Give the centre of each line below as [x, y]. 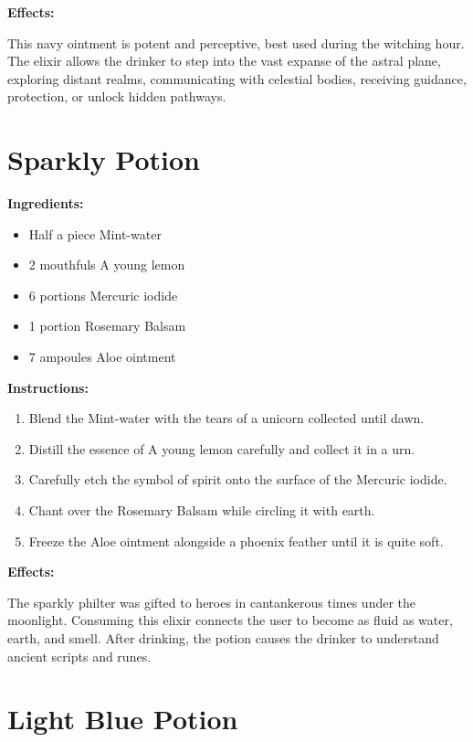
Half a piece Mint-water [95, 233]
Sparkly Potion [104, 159]
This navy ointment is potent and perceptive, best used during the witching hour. [236, 42]
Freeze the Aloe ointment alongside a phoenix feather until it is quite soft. [236, 541]
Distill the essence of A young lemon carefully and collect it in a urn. [222, 448]
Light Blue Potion [123, 719]
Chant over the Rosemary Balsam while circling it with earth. [202, 510]
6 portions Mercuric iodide [103, 295]
